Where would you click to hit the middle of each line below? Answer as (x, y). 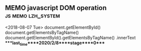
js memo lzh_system (33, 16)
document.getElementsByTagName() (42, 32)
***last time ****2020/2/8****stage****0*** (55, 43)
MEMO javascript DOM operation (56, 8)
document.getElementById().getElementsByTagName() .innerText (70, 37)
